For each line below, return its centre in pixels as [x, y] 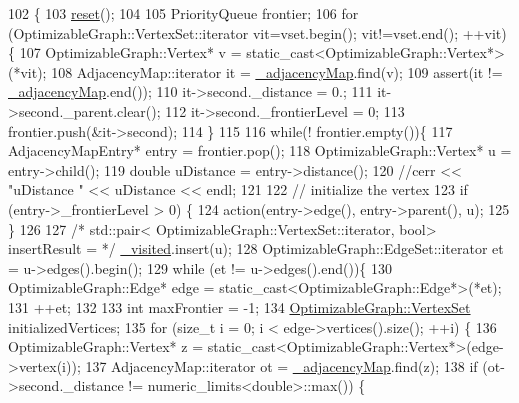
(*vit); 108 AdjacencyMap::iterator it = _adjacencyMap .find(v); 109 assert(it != [255, 71]
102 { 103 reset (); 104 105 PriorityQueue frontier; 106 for [183, 13]
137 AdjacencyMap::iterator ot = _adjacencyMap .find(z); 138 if [281, 365]
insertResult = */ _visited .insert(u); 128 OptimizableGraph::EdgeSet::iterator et [256, 248]
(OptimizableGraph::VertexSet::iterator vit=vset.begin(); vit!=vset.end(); [233, 32]
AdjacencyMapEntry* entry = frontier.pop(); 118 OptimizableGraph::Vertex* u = [260, 150]
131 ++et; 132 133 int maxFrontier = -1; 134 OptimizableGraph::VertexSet [239, 306]
